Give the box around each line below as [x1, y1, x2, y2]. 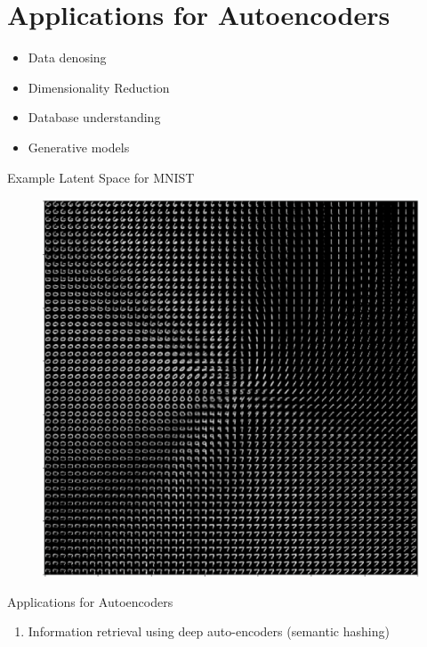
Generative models [28, 137, 130, 156]
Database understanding [28, 108, 161, 127]
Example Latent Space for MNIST [7, 168, 195, 186]
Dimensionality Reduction [28, 78, 170, 96]
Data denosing [28, 48, 107, 67]
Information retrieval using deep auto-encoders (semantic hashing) [28, 622, 390, 641]
